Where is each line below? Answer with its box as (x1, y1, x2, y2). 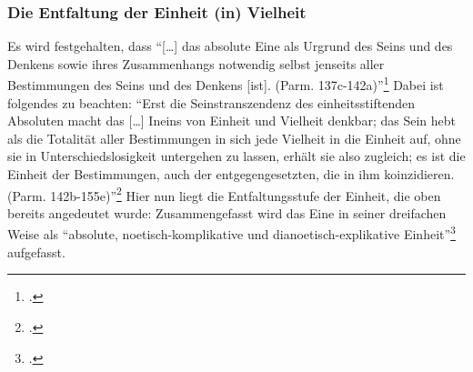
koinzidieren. (384, 165, 455, 184)
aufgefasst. (7, 242, 65, 261)
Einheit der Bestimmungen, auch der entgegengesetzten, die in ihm (7, 165, 380, 184)
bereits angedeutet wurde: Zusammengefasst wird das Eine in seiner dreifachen (7, 203, 447, 222)
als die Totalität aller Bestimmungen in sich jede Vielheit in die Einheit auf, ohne (7, 128, 461, 147)
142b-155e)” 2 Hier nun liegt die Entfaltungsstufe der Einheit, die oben (50, 183, 441, 205)
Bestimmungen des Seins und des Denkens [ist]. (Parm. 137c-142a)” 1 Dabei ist (7, 73, 444, 95)
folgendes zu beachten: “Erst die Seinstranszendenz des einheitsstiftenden (7, 93, 416, 112)
